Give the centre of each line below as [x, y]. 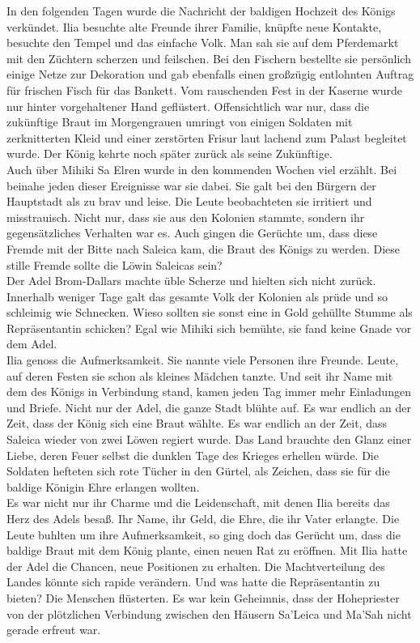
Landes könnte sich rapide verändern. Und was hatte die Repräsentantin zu [193, 582]
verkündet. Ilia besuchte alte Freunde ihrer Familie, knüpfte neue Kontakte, [194, 26]
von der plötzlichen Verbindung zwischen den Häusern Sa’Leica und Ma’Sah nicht [209, 613]
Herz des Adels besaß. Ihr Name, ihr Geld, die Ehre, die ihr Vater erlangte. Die [203, 518]
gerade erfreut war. [54, 630]
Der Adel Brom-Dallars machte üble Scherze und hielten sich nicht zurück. [191, 281]
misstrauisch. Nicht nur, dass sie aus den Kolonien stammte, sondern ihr [186, 217]
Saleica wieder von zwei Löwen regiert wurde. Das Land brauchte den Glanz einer [209, 439]
